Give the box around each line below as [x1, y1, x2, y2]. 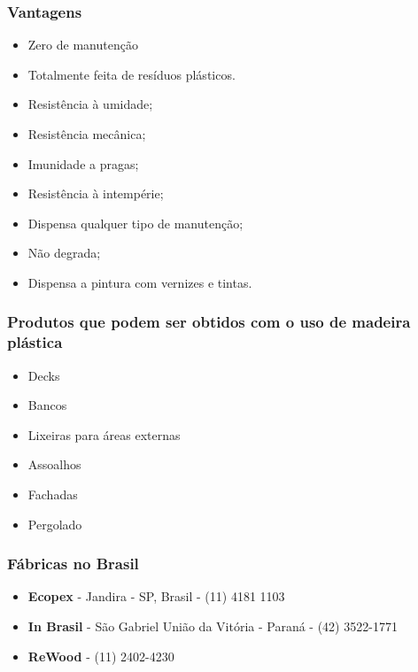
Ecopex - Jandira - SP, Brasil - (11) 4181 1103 [27, 587, 285, 606]
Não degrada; [27, 243, 101, 262]
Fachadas [27, 485, 78, 504]
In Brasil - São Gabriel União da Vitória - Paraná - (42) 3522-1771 [27, 617, 398, 636]
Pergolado [27, 514, 82, 533]
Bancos [27, 396, 67, 414]
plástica [7, 331, 63, 353]
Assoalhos [27, 455, 81, 474]
